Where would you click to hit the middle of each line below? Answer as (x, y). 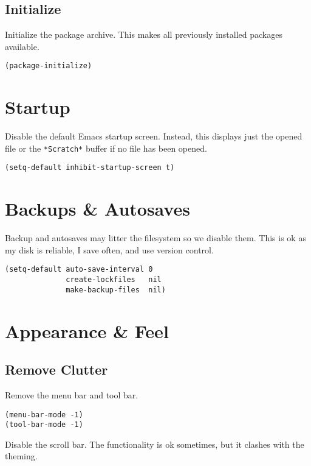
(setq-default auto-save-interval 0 (79, 270)
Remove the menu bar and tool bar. (72, 394)
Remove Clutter (56, 369)
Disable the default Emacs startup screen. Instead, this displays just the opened (154, 136)
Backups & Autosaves (97, 209)
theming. (21, 456)
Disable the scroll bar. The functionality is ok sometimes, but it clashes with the (155, 444)
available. (22, 46)
